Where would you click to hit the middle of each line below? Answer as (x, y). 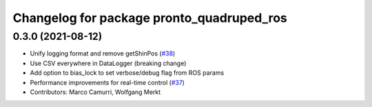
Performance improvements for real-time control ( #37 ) (107, 82)
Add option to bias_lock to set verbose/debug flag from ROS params (127, 73)
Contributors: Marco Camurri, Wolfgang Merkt (95, 92)
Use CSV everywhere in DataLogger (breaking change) (108, 63)
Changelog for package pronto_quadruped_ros (150, 18)
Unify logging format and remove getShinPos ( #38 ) (103, 53)
